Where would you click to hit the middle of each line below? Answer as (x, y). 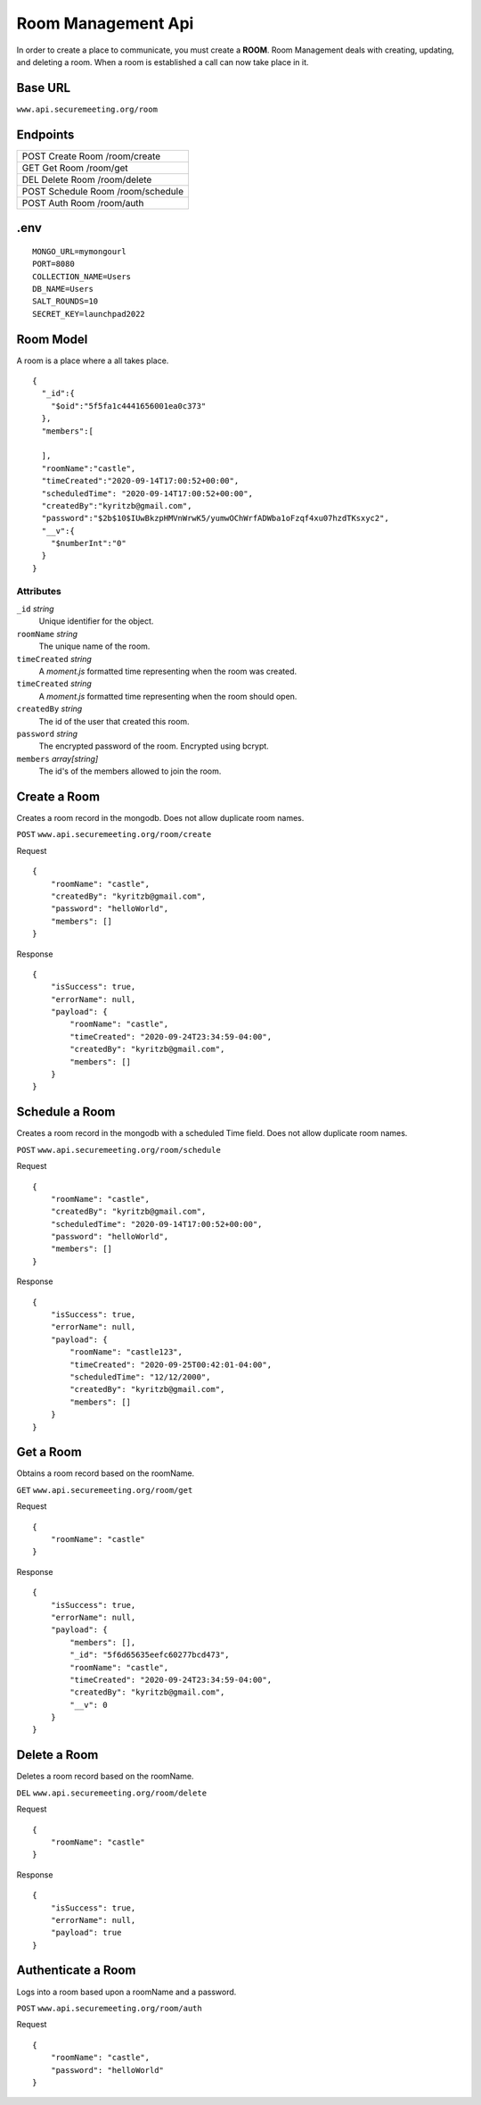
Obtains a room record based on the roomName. (106, 1473)
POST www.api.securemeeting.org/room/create (114, 835)
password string (47, 733)
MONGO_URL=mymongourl (79, 251)
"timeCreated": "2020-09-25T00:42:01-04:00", (171, 1364)
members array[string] (57, 758)
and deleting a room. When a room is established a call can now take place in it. (163, 62)
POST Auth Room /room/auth (83, 203)
